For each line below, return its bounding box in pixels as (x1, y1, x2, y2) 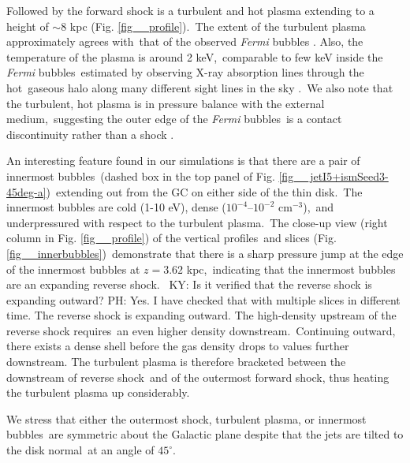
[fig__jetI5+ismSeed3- (278, 167, 389, 184)
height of (6, 17, 49, 34)
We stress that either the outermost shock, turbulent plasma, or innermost (6, 410, 367, 427)
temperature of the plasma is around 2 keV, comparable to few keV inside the (6, 48, 383, 65)
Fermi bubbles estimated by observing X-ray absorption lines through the (6, 64, 364, 80)
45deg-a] (6, 183, 47, 200)
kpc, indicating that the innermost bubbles (186, 260, 396, 277)
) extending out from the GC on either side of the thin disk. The (46, 183, 363, 200)
